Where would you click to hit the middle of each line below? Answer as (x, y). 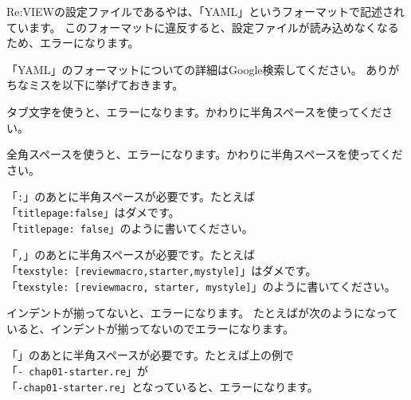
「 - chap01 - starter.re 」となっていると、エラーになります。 (162, 386)
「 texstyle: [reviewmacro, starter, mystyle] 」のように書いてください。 (201, 286)
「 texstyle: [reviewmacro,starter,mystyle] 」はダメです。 (162, 270)
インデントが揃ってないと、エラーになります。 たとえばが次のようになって (202, 313)
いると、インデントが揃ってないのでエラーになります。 (151, 328)
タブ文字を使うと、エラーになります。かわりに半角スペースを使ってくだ (194, 111)
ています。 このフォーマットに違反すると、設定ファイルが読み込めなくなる (203, 27)
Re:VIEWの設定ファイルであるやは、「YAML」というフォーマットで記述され (205, 11)
